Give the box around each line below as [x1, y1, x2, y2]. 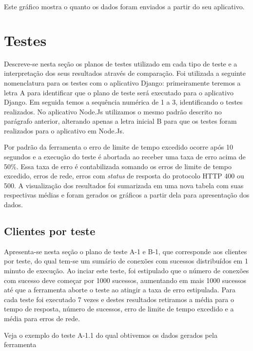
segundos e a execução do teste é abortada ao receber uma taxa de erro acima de [4, 152, 246, 162]
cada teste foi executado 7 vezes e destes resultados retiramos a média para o [4, 294, 234, 304]
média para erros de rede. [4, 313, 80, 323]
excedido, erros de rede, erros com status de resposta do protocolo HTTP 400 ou [4, 171, 244, 181]
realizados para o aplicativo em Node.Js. [4, 125, 124, 135]
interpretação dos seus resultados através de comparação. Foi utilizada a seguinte [4, 68, 246, 78]
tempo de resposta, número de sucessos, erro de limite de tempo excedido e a [4, 304, 234, 314]
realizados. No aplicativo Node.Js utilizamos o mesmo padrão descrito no [4, 106, 222, 116]
